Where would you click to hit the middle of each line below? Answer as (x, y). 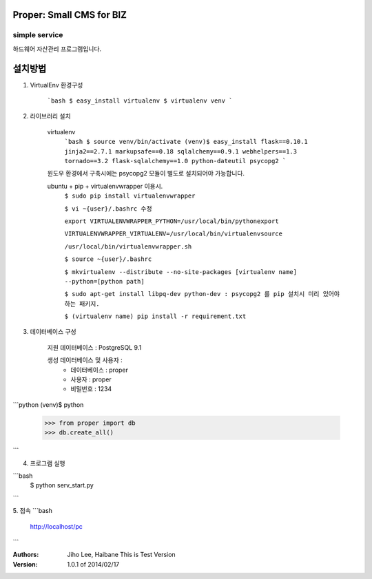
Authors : (26, 555)
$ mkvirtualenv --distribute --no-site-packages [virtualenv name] (181, 272)
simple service (38, 35)
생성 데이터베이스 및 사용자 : (85, 360)
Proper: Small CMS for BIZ (70, 15)
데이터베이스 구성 (53, 332)
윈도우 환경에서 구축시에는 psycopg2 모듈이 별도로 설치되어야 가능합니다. (146, 173)
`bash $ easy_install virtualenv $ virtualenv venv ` (140, 101)
